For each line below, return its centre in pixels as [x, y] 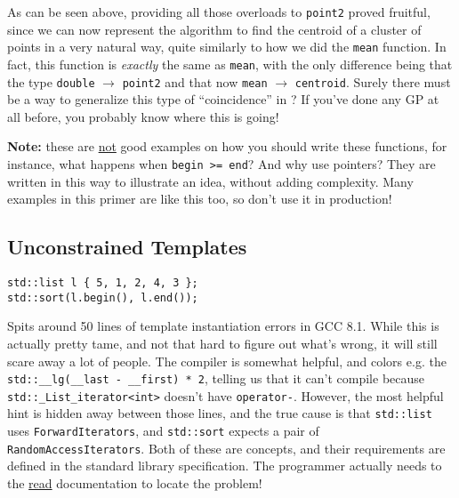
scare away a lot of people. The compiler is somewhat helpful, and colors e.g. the [227, 361]
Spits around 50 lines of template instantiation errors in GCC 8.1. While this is [223, 326]
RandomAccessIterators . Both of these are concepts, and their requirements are [226, 448]
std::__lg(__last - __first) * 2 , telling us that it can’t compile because [216, 378]
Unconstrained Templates [127, 247]
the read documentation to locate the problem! [135, 483]
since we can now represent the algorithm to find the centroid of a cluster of [214, 29]
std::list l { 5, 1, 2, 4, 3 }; [103, 283]
